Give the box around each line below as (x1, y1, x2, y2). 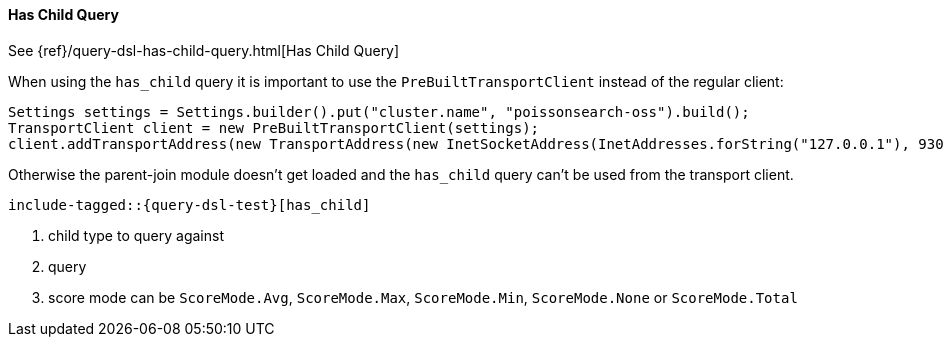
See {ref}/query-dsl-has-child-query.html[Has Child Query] (8, 41, 400, 59)
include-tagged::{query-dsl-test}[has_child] (8, 196, 371, 213)
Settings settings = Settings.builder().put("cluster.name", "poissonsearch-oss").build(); (8, 103, 750, 120)
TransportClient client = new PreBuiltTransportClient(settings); (8, 119, 540, 136)
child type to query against (48, 226, 224, 244)
